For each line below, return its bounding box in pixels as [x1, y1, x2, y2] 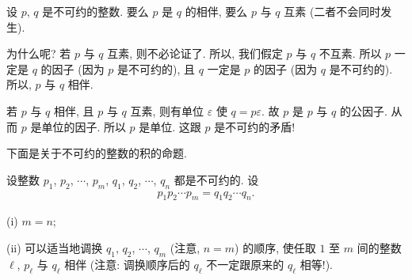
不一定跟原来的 [206, 255, 284, 272]
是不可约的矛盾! [214, 118, 296, 134]
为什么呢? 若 [6, 45, 71, 62]
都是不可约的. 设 [174, 171, 259, 187]
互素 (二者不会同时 [284, 3, 381, 19]
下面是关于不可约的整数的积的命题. [6, 145, 187, 161]
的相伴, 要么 [185, 3, 248, 19]
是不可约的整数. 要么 [42, 3, 149, 19]
